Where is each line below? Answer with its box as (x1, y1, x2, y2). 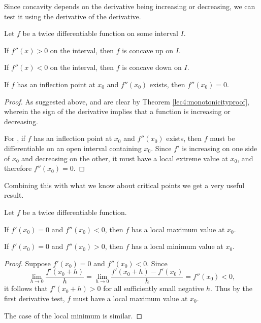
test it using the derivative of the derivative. (4, 11, 141, 21)
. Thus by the (210, 283, 253, 294)
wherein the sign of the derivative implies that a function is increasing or (4, 106, 231, 117)
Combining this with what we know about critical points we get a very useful (4, 180, 245, 190)
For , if (4, 133, 25, 143)
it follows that (4, 283, 48, 294)
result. (4, 190, 24, 200)
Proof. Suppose (4, 258, 51, 268)
